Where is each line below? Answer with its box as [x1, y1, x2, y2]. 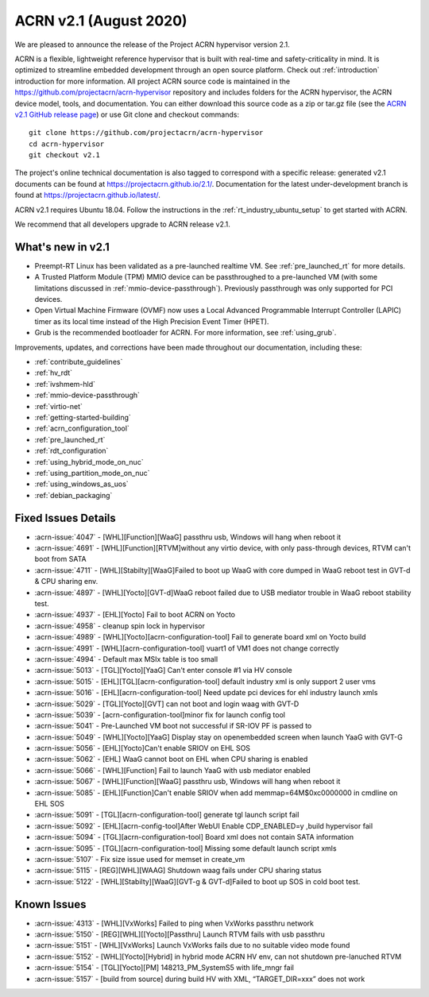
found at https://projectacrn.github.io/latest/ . [14, 191, 160, 200]
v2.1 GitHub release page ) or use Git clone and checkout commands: [14, 110, 240, 119]
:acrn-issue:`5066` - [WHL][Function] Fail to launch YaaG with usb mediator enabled [34, 765, 311, 775]
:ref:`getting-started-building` [34, 413, 131, 422]
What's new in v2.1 [14, 240, 110, 253]
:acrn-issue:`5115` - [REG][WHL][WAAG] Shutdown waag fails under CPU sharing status [34, 866, 322, 875]
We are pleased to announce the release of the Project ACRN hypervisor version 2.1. [14, 40, 290, 49]
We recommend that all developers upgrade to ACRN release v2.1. [14, 219, 230, 230]
